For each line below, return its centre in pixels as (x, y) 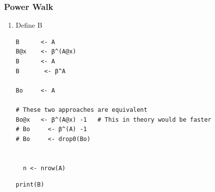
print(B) (30, 185)
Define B (29, 25)
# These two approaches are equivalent (81, 110)
